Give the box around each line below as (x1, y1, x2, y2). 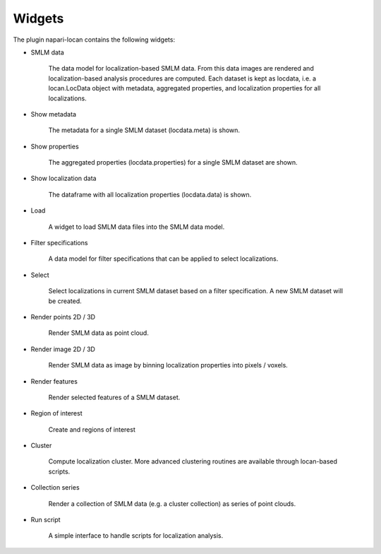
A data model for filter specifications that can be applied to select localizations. (48, 254, 279, 263)
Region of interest (30, 409, 83, 418)
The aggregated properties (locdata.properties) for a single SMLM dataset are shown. (48, 158, 298, 167)
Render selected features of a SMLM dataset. (48, 393, 181, 401)
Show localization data (30, 174, 97, 183)
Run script (30, 516, 61, 524)
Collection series (30, 483, 80, 492)
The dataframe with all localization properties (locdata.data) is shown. (48, 190, 252, 199)
